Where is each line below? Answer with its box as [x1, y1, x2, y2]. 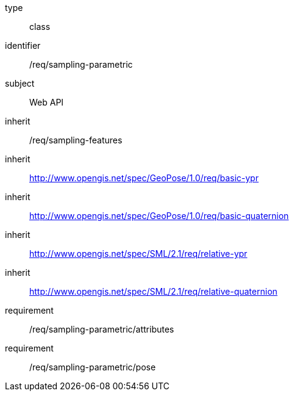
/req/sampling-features [29, 135, 123, 145]
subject [5, 78, 35, 88]
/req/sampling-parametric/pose [29, 362, 156, 372]
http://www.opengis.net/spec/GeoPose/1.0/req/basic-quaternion [29, 211, 289, 221]
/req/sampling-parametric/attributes [29, 324, 174, 334]
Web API [29, 97, 64, 107]
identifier [5, 40, 41, 51]
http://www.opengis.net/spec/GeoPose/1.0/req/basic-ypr [29, 173, 259, 183]
